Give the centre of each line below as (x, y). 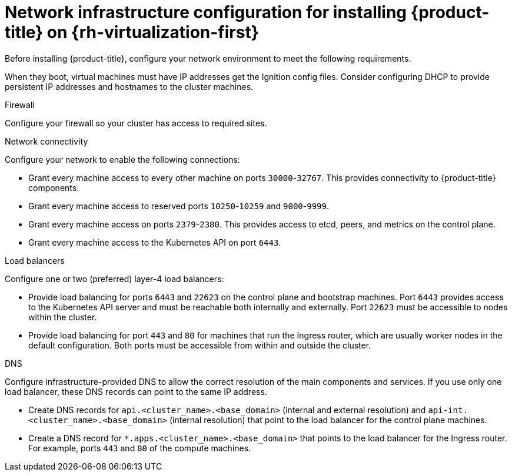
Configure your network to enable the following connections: (122, 159)
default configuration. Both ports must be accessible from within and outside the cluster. (200, 345)
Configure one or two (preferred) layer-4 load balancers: (114, 279)
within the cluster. (63, 317)
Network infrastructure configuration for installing (206, 12)
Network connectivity (46, 141)
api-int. (448, 410)
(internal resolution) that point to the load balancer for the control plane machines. (328, 420)
